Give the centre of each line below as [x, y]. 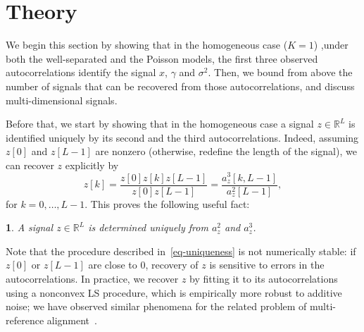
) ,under [331, 45]
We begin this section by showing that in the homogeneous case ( [147, 45]
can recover [30, 165]
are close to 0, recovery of [143, 265]
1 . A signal [30, 227]
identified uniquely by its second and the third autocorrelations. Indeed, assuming [182, 137]
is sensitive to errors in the [267, 265]
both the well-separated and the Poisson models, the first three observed [162, 58]
